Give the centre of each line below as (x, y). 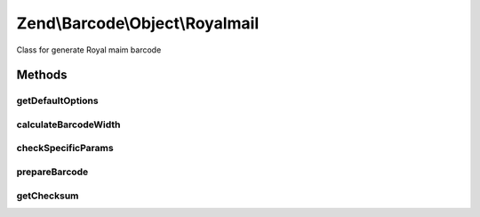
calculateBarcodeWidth (68, 125)
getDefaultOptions (57, 100)
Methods (42, 75)
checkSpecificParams (65, 149)
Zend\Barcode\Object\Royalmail (138, 23)
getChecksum (48, 196)
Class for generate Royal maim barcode (89, 50)
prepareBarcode (52, 172)
